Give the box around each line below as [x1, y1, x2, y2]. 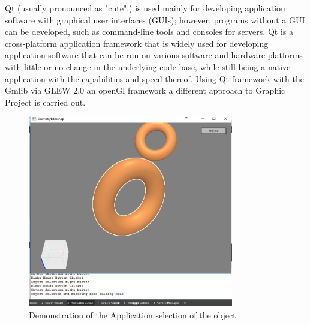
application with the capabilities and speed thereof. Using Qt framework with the [5, 72, 304, 85]
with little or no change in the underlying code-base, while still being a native [5, 60, 291, 73]
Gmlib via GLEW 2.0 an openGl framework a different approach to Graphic [5, 84, 285, 97]
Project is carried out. [5, 95, 86, 108]
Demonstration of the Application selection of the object [29, 308, 236, 321]
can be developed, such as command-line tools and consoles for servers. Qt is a [5, 25, 293, 38]
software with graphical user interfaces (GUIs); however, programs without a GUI [5, 13, 305, 26]
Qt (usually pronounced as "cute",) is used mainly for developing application [5, 2, 285, 14]
